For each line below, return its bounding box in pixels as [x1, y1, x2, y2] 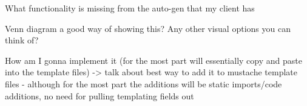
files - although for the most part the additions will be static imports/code [5, 77, 282, 90]
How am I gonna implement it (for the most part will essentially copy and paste [5, 54, 302, 66]
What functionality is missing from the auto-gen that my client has [5, 2, 255, 14]
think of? [5, 34, 39, 46]
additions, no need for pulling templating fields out [5, 89, 194, 102]
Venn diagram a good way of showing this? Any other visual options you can [5, 22, 291, 34]
